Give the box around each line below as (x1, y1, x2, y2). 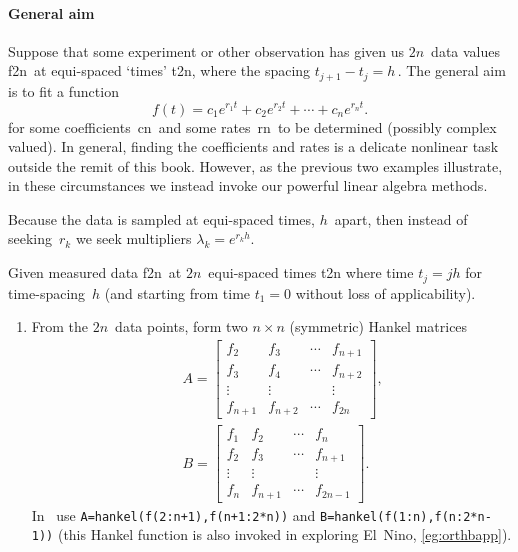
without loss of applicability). (295, 282, 476, 303)
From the (31, 316, 89, 337)
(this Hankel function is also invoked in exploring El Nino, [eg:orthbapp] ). (57, 524, 512, 545)
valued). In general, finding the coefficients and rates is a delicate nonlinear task (8, 136, 499, 157)
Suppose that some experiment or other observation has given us (8, 40, 405, 61)
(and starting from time (104, 282, 251, 303)
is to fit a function (8, 80, 119, 101)
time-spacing (8, 282, 86, 303)
